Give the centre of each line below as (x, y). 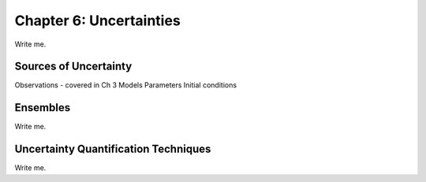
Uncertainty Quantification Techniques (113, 149)
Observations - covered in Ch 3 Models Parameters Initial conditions (125, 85)
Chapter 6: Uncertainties (97, 20)
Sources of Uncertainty (73, 67)
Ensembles (43, 108)
